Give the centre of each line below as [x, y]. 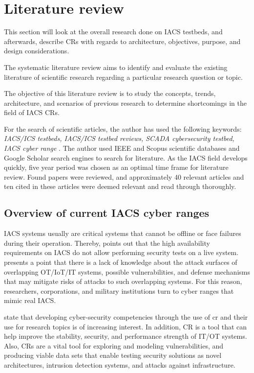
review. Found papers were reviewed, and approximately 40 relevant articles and [124, 176]
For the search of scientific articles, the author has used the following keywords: [123, 128]
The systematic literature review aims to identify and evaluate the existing [116, 67]
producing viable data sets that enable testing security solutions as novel [113, 355]
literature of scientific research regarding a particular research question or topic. [123, 77]
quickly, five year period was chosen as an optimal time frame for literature [116, 167]
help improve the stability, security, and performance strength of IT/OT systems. [126, 336]
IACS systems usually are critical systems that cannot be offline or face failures [123, 233]
